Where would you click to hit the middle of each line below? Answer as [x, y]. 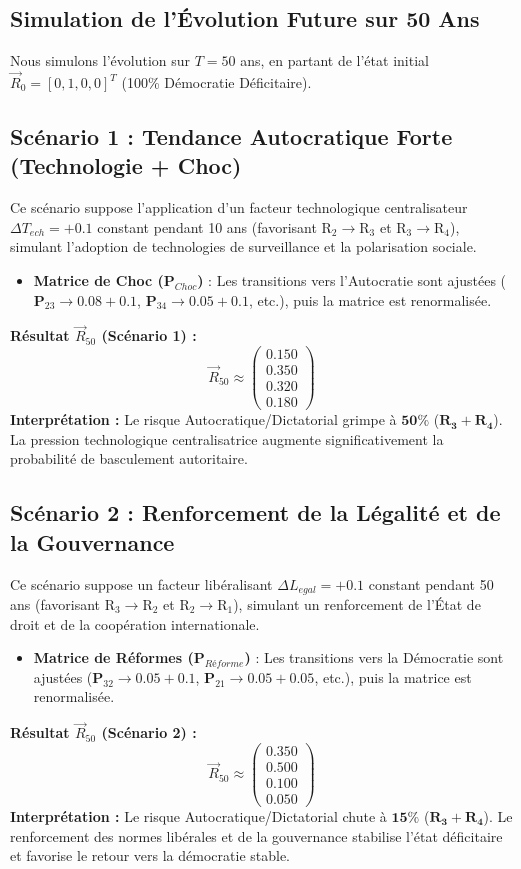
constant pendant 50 [431, 583]
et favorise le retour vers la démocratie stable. [150, 855]
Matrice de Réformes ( [113, 657]
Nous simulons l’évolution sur [100, 60]
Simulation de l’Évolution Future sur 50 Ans [245, 18]
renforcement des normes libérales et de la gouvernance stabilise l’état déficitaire [256, 835]
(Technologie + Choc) [126, 165]
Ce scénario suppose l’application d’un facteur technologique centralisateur [239, 207]
